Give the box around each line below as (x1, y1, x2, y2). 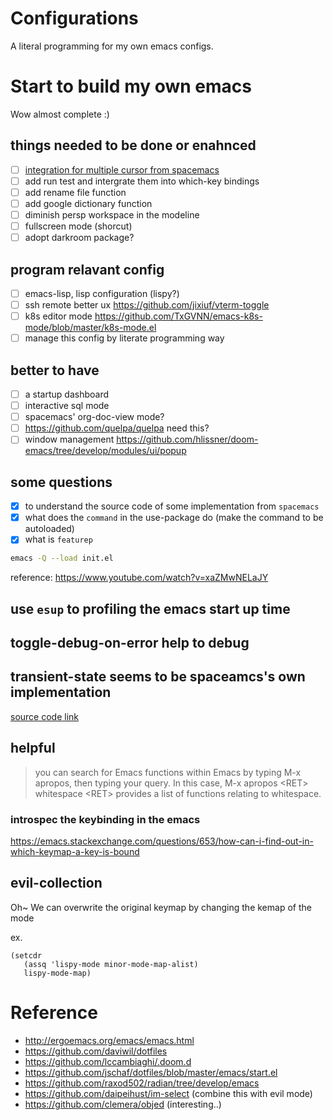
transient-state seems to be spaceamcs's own (10, 668, 306, 686)
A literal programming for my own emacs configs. (10, 40, 214, 52)
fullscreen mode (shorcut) (24, 220, 133, 232)
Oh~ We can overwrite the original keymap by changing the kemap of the (10, 901, 312, 913)
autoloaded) (24, 523, 75, 535)
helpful (10, 740, 56, 757)
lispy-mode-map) (23, 968, 92, 978)
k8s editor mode (24, 310, 93, 322)
